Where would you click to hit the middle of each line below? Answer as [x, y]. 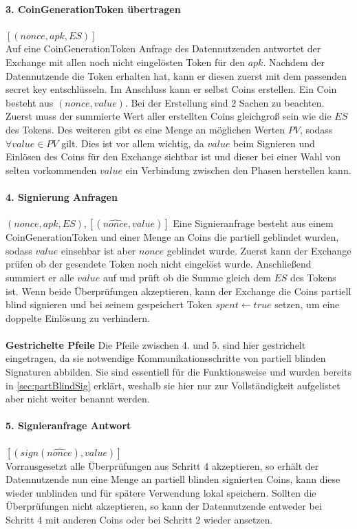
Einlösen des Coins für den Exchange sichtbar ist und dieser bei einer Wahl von [173, 156]
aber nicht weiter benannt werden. [78, 399]
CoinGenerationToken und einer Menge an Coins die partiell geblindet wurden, [172, 237]
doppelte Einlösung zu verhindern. [78, 317]
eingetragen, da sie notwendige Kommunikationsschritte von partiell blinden [166, 358]
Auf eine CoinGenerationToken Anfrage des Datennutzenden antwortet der [163, 48]
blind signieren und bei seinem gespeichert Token [109, 304]
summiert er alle [40, 277]
